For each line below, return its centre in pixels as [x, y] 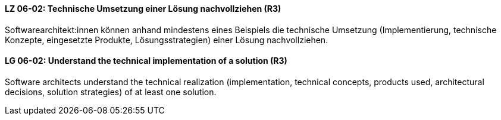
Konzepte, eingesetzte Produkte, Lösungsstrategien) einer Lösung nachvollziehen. [167, 40]
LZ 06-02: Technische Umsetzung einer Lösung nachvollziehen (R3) [143, 9]
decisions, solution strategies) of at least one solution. [111, 92]
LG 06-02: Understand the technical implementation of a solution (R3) [146, 61]
